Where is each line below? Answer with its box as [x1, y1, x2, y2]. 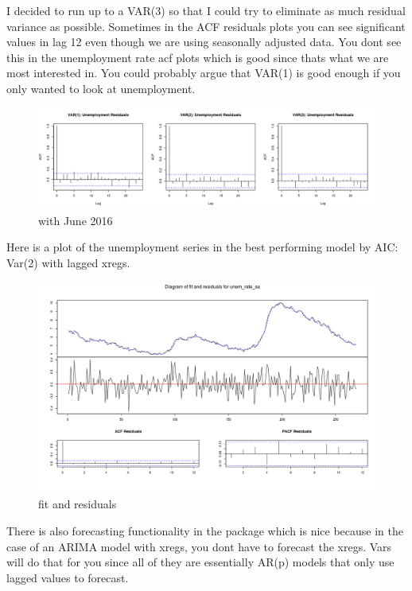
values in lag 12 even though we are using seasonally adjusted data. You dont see [6, 33, 402, 50]
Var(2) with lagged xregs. [6, 254, 130, 270]
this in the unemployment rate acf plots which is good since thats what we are [6, 49, 389, 65]
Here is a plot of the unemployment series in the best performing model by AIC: [6, 239, 398, 255]
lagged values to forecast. [6, 569, 129, 585]
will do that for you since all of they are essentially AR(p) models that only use [6, 554, 395, 570]
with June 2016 [38, 212, 113, 228]
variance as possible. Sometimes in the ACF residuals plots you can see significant [6, 17, 406, 34]
